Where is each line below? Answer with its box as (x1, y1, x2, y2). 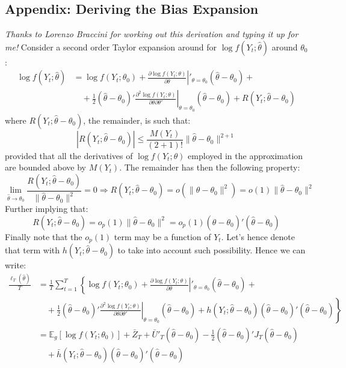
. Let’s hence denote (221, 230, 295, 243)
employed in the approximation (188, 149, 303, 161)
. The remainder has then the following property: (119, 161, 300, 173)
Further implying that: (5, 202, 88, 215)
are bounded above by (5, 161, 87, 173)
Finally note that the (5, 230, 82, 243)
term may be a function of (114, 230, 211, 243)
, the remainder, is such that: (83, 113, 191, 126)
